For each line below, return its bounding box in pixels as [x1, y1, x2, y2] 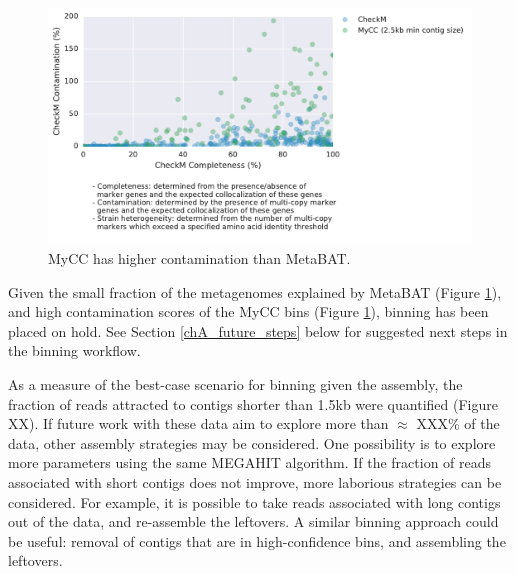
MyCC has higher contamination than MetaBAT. [48, 248, 351, 269]
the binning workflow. [8, 340, 141, 361]
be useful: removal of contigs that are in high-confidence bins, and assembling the [8, 530, 506, 551]
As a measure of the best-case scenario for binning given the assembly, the [8, 373, 463, 394]
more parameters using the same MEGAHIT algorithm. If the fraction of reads [8, 452, 492, 473]
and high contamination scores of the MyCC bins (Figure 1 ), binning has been [8, 301, 489, 322]
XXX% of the [416, 413, 500, 434]
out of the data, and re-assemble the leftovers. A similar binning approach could [8, 511, 499, 532]
